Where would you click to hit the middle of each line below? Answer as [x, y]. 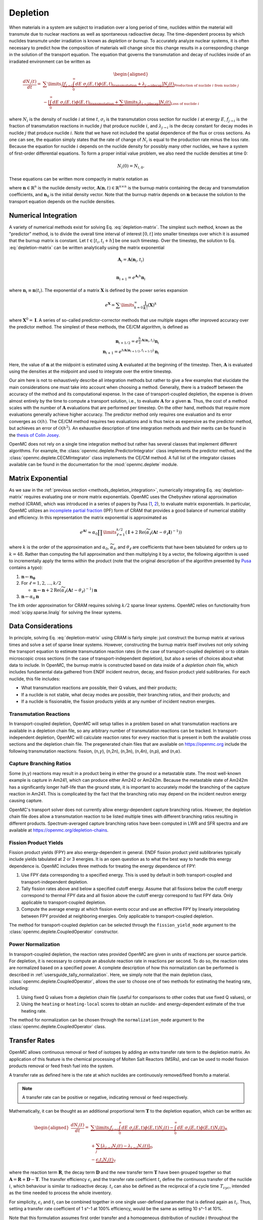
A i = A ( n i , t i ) [131, 260]
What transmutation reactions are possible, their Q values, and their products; [99, 688]
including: [19, 988]
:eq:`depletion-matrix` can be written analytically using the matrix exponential [87, 247]
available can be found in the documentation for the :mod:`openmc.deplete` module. [94, 465]
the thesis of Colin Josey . [35, 435]
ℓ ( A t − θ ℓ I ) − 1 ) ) [166, 532]
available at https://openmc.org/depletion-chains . [59, 830]
